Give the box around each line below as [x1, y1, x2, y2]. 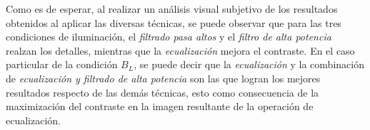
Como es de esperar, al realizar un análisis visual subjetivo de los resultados [6, 1, 338, 16]
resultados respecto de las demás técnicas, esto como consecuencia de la [6, 85, 319, 99]
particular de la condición [6, 57, 118, 72]
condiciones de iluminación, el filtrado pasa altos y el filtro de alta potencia [6, 29, 331, 44]
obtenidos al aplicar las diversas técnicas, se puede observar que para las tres [6, 15, 341, 30]
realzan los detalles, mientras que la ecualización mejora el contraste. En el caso [6, 43, 355, 58]
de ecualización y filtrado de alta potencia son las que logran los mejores [6, 70, 321, 85]
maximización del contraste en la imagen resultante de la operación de [6, 99, 314, 114]
